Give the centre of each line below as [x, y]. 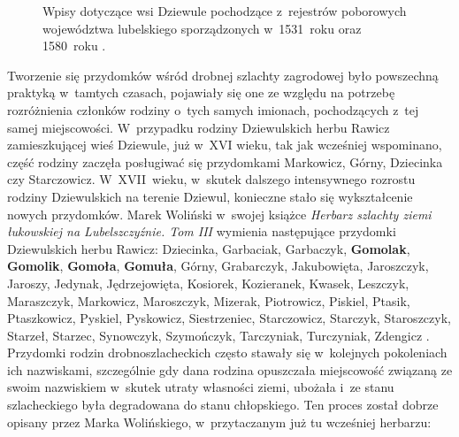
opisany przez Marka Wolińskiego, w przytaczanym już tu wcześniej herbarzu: [219, 422]
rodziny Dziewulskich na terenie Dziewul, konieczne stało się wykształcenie [210, 196]
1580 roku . [74, 46]
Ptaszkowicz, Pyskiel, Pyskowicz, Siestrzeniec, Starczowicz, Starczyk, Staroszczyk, [229, 318]
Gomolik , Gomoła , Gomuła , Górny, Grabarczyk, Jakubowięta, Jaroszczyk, [218, 266]
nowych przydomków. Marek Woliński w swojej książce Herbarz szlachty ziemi [219, 214]
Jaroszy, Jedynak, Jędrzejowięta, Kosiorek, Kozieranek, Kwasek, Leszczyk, [208, 283]
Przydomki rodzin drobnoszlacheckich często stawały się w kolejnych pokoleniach [227, 353]
